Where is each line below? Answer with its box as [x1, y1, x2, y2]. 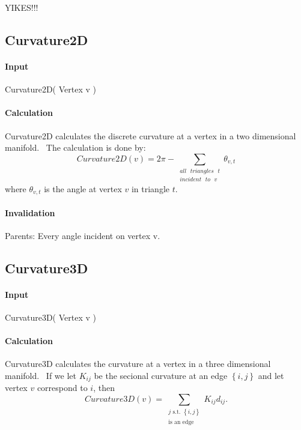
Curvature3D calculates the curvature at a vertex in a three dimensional [5, 357, 271, 370]
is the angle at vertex [44, 182, 122, 195]
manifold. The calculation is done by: [5, 141, 146, 154]
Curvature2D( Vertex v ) [5, 83, 96, 95]
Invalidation [5, 206, 55, 219]
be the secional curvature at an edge [94, 369, 228, 381]
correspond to [37, 381, 88, 394]
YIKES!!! [5, 1, 38, 13]
